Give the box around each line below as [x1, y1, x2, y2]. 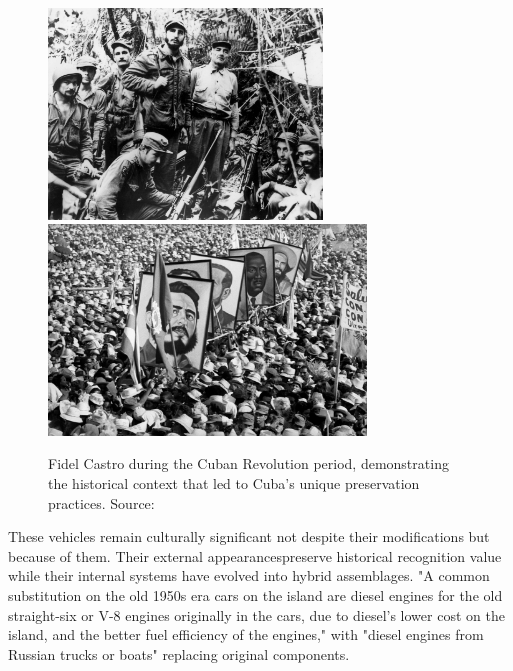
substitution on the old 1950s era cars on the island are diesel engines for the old [8, 585, 503, 606]
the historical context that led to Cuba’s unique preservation [48, 473, 420, 494]
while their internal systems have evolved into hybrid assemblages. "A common [8, 565, 490, 586]
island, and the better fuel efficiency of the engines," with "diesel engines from [8, 624, 484, 645]
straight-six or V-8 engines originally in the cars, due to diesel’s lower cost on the [8, 604, 505, 625]
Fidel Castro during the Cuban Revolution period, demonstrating [48, 453, 449, 474]
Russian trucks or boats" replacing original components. [8, 643, 350, 664]
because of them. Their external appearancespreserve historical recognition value [8, 545, 502, 566]
